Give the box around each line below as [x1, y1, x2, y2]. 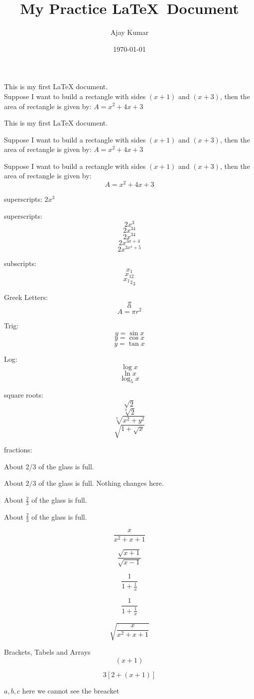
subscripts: [4, 258, 36, 269]
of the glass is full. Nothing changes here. [38, 478, 164, 488]
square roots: [4, 390, 43, 400]
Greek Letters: [4, 291, 48, 302]
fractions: [4, 444, 32, 455]
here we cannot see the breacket [22, 685, 120, 696]
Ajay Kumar [110, 27, 149, 37]
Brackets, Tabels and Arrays [4, 647, 91, 657]
